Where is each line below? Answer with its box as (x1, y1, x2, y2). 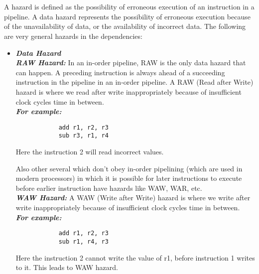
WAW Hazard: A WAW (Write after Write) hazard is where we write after (15, 192, 251, 203)
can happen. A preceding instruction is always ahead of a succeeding (15, 67, 225, 77)
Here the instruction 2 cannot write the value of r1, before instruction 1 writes (15, 252, 255, 263)
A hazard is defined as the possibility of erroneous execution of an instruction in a (4, 1, 255, 12)
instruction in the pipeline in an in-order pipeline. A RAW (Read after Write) (15, 77, 254, 87)
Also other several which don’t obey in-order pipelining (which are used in (15, 163, 243, 173)
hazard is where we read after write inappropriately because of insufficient (15, 86, 242, 97)
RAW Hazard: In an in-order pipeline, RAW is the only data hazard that (15, 57, 246, 68)
